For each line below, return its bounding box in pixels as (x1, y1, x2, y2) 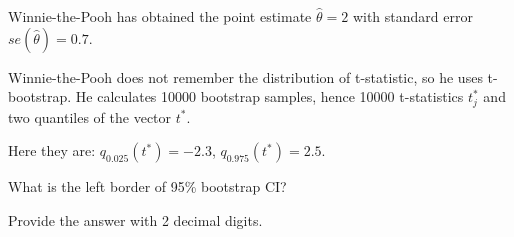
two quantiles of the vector (8, 106, 172, 127)
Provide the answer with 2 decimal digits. (8, 209, 263, 230)
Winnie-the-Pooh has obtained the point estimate (8, 6, 312, 26)
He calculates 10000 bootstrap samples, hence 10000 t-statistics (75, 86, 464, 107)
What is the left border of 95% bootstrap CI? (8, 176, 287, 197)
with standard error (352, 6, 473, 26)
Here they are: (8, 140, 96, 161)
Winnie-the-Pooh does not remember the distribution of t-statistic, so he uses (8, 66, 483, 87)
